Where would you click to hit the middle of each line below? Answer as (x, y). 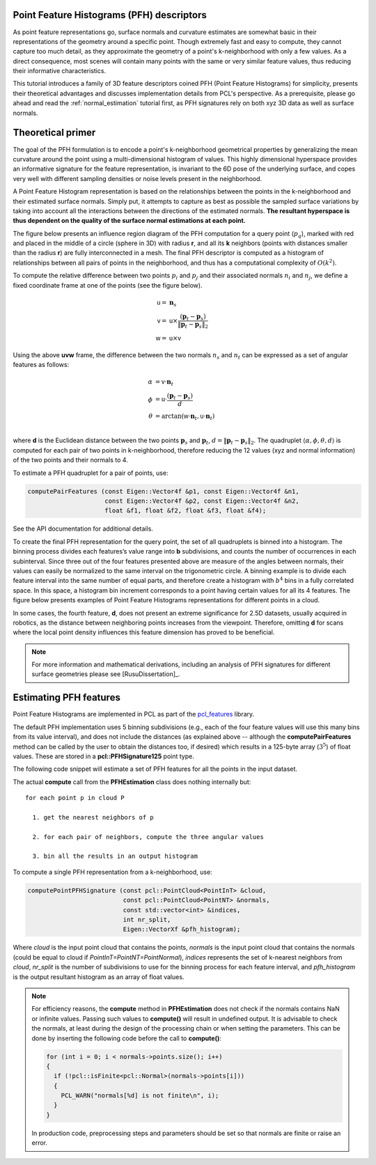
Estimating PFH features (67, 697)
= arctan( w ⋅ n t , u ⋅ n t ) (185, 416)
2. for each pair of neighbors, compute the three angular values (148, 837)
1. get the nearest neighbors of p (93, 817)
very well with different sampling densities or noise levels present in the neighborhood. (138, 178)
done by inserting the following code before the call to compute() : (127, 1038)
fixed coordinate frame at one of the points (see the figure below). (108, 285)
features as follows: (41, 365)
